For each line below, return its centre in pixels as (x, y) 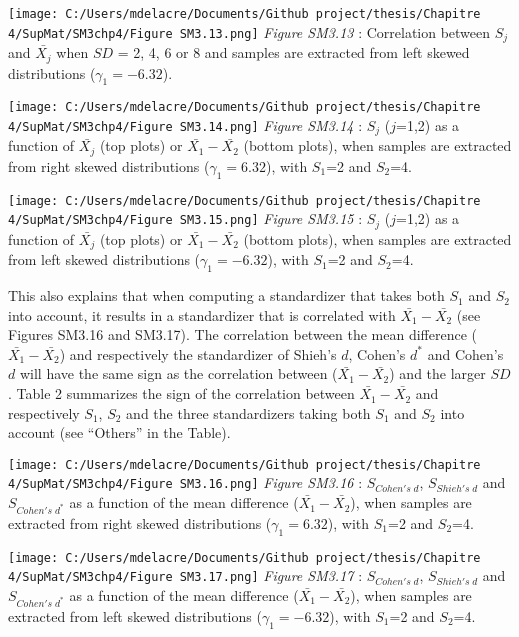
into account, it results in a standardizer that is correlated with (202, 314)
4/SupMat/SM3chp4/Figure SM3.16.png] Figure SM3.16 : (185, 482)
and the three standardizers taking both (248, 412)
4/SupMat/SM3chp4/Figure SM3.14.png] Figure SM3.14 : (185, 125)
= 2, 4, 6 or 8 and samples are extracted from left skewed (293, 52)
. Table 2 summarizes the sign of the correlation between (181, 393)
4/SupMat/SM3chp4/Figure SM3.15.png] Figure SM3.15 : (185, 218)
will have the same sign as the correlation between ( (178, 373)
